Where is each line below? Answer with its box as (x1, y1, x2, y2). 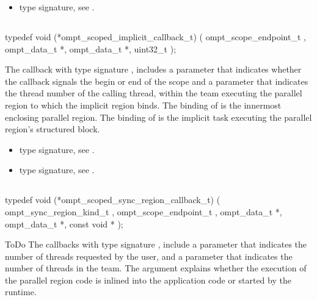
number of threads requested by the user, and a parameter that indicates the (5, 249, 293, 262)
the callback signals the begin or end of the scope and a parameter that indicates (5, 74, 308, 87)
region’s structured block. (5, 123, 100, 135)
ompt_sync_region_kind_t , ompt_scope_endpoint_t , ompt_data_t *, (5, 205, 282, 218)
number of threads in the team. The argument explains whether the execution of (5, 262, 307, 274)
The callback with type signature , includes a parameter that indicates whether (5, 63, 302, 76)
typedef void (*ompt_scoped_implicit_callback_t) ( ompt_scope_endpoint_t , (5, 30, 306, 43)
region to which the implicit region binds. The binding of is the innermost (5, 98, 282, 111)
